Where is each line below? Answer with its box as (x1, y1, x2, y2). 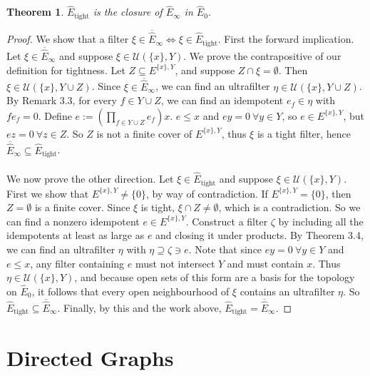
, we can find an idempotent (160, 93, 284, 108)
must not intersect (135, 255, 215, 270)
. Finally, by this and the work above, (57, 300, 222, 315)
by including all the (278, 213, 364, 228)
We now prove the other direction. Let (6, 171, 174, 186)
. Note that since (188, 241, 262, 256)
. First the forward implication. (217, 31, 354, 46)
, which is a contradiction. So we (218, 200, 361, 215)
